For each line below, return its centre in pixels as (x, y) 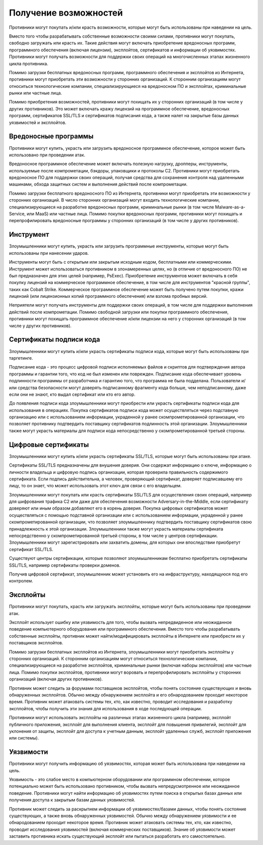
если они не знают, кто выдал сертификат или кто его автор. (72, 394)
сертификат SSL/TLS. (31, 549)
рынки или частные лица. (36, 93)
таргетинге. (21, 358)
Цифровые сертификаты (49, 444)
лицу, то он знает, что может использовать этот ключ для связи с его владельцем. (95, 486)
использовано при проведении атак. (47, 155)
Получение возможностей (66, 13)
